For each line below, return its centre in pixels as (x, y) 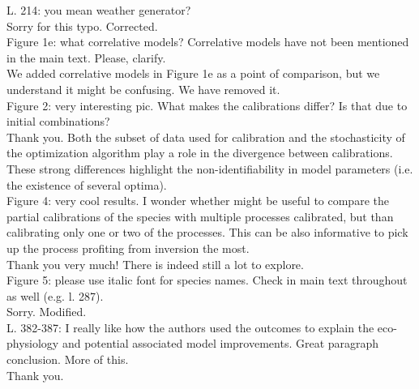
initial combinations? (58, 121)
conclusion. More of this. (68, 359)
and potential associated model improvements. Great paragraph (220, 343)
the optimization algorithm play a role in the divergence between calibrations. (200, 153)
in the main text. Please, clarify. (86, 57)
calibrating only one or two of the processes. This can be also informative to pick (207, 232)
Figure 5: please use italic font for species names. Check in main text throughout (207, 280)
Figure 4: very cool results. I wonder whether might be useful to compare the (198, 201)
